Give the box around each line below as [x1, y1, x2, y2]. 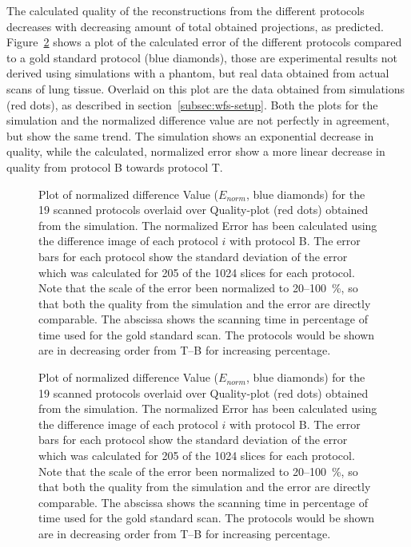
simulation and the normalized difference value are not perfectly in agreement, [6, 112, 389, 129]
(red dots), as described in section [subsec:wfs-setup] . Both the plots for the [6, 96, 378, 113]
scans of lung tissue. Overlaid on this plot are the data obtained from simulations [6, 80, 405, 97]
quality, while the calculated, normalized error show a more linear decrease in [6, 143, 385, 160]
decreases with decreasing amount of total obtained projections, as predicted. [6, 18, 384, 34]
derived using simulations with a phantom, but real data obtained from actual [6, 65, 389, 81]
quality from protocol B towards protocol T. [6, 158, 223, 175]
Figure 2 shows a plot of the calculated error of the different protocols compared [6, 34, 402, 50]
